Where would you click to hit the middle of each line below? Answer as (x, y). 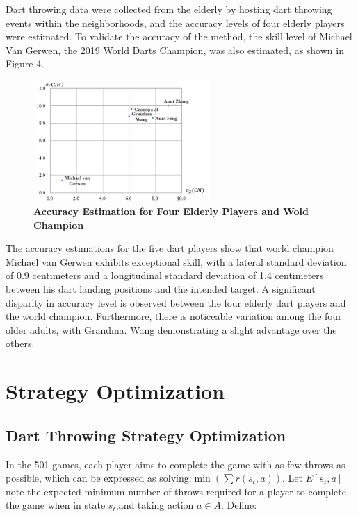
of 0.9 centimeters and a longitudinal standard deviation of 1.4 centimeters (165, 275)
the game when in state (56, 505)
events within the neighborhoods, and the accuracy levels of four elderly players (175, 23)
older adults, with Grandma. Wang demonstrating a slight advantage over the (171, 329)
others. (20, 343)
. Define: (239, 505)
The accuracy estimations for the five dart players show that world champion (170, 248)
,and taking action (155, 505)
